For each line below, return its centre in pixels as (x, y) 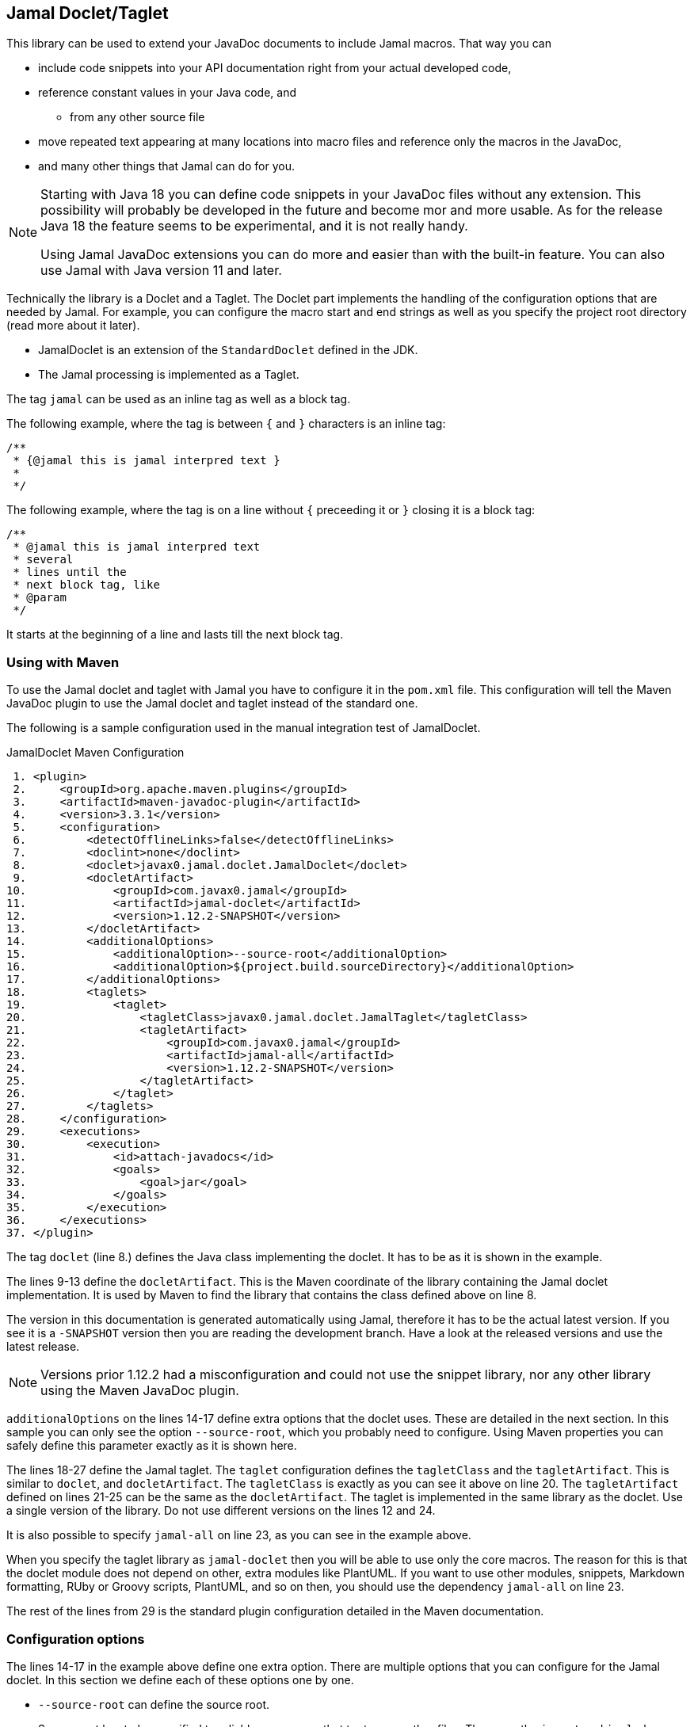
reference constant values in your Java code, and (167, 93)
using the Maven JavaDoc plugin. (140, 1391)
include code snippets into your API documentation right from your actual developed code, (275, 68)
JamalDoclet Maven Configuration (95, 753)
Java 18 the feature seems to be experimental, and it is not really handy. (254, 226)
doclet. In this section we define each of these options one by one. (180, 1679)
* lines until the (70, 572)
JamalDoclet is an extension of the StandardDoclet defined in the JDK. (228, 350)
